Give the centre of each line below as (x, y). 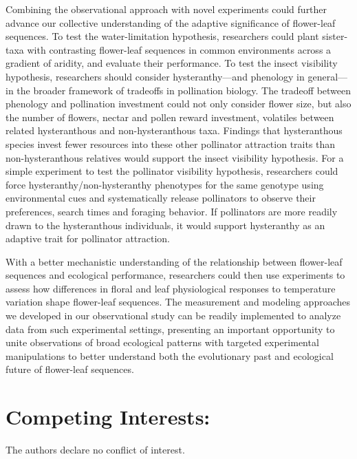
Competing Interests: (108, 417)
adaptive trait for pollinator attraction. (88, 238)
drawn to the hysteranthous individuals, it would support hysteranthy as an (165, 225)
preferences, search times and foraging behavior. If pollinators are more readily (172, 211)
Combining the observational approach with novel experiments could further (166, 9)
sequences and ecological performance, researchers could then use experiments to (175, 275)
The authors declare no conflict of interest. (95, 450)
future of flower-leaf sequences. (70, 369)
